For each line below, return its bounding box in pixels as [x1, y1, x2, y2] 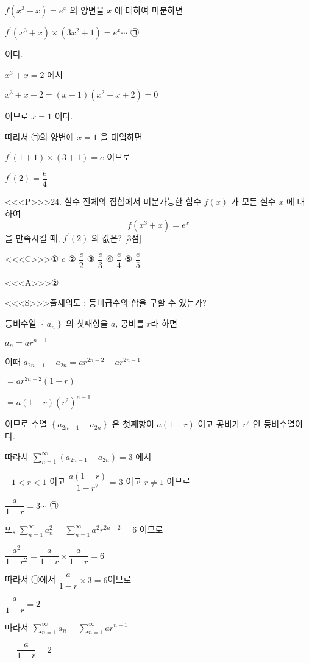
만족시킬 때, [15, 232, 60, 244]
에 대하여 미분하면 [114, 4, 183, 16]
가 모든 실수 [230, 195, 276, 208]
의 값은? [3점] [91, 232, 142, 244]
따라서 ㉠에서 [5, 573, 56, 586]
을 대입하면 [100, 130, 143, 143]
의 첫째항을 [66, 317, 108, 330]
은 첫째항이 [112, 417, 154, 430]
